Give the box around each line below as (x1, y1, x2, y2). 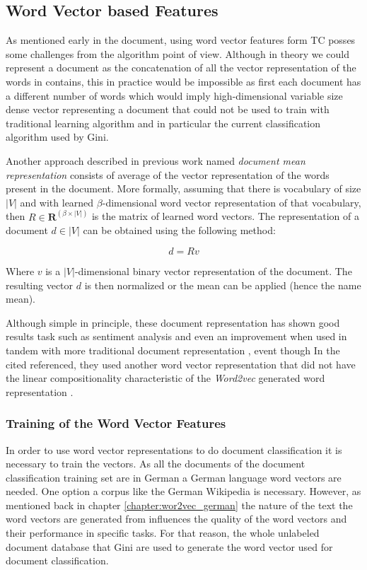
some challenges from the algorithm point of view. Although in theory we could (6, 46, 349, 61)
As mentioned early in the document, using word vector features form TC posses (6, 33, 356, 47)
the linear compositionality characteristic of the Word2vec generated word (6, 371, 325, 385)
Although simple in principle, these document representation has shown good (6, 315, 340, 330)
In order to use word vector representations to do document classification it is (6, 442, 342, 457)
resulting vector (6, 277, 74, 292)
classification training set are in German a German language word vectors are (6, 470, 342, 484)
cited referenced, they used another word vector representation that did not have (6, 356, 356, 371)
